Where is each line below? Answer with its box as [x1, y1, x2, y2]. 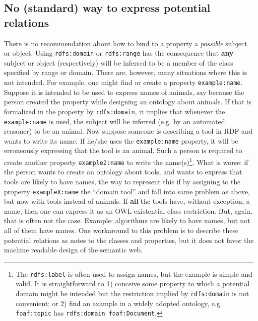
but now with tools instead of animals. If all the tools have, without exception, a [4, 196, 250, 206]
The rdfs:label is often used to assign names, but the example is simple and [15, 268, 253, 279]
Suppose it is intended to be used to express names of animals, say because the [4, 86, 244, 97]
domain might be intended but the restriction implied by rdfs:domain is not [15, 288, 249, 298]
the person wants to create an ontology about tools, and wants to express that [4, 166, 242, 177]
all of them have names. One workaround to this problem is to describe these [4, 225, 239, 235]
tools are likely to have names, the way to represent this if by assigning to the [4, 176, 241, 186]
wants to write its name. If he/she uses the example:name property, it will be [4, 135, 238, 146]
